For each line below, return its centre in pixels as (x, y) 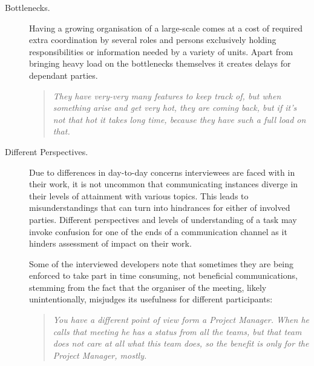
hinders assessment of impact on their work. (110, 243)
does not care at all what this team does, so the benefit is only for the (181, 343)
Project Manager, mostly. (100, 355)
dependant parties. (64, 75)
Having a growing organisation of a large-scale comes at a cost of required (166, 28)
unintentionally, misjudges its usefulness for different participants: (151, 299)
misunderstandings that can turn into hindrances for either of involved (160, 208)
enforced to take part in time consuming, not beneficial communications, (163, 275)
